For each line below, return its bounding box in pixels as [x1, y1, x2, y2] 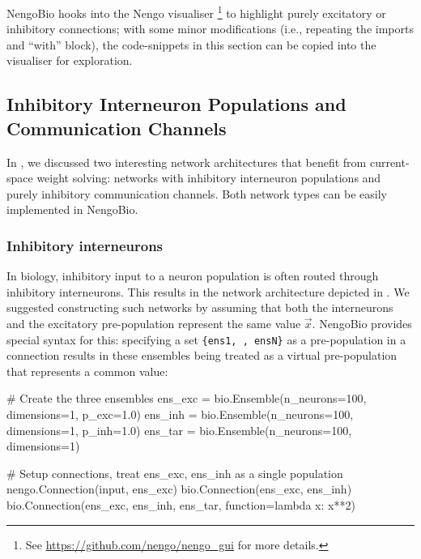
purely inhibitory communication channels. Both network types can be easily [6, 185, 387, 202]
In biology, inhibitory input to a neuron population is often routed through [6, 267, 379, 284]
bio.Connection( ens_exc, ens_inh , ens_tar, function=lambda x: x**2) [6, 497, 355, 513]
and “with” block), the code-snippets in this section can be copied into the [6, 36, 376, 53]
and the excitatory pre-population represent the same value [6, 315, 301, 331]
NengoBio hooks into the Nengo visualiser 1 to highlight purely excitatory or [6, 2, 386, 21]
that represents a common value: [6, 362, 168, 379]
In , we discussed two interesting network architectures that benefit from [6, 153, 367, 170]
